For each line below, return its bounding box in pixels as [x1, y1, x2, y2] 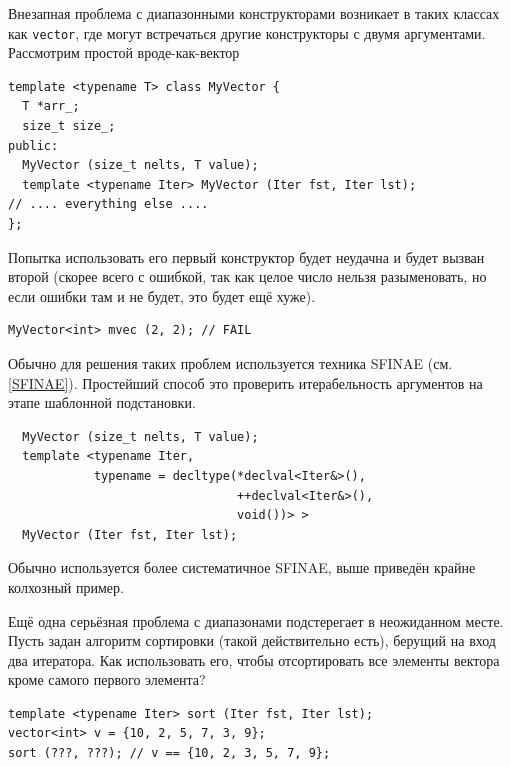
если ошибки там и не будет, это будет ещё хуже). [8, 285, 316, 306]
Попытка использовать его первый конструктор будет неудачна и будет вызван [8, 246, 485, 267]
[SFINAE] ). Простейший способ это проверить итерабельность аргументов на [8, 372, 483, 393]
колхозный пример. [8, 576, 124, 597]
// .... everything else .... [8, 197, 209, 212]
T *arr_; [22, 99, 80, 114]
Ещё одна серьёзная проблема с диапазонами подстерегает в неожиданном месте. [8, 610, 504, 631]
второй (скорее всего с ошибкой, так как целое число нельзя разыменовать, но [8, 266, 487, 287]
